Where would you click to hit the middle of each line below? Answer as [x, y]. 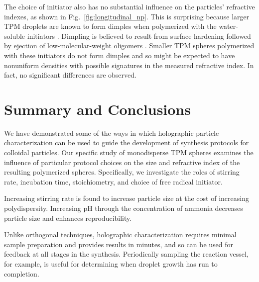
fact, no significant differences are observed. [70, 75]
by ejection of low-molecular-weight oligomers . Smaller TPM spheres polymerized [129, 46]
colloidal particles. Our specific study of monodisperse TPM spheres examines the [129, 152]
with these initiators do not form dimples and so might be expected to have [120, 55]
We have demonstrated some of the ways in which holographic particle [112, 133]
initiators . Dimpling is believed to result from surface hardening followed [139, 36]
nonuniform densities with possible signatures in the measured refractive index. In [129, 65]
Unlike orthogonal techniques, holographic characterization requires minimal [120, 235]
